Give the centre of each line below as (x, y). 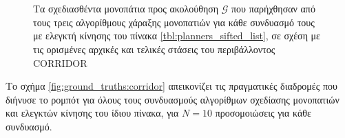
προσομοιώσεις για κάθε (263, 113)
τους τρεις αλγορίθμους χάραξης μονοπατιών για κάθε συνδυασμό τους (174, 22)
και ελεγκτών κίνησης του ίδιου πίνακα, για (92, 113)
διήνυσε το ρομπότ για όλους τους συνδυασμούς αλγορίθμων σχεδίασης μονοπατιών (172, 99)
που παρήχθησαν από (273, 9)
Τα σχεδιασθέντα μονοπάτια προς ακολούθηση (126, 9)
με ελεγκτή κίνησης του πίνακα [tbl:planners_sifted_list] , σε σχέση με (177, 36)
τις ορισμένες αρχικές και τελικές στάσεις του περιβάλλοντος (154, 49)
